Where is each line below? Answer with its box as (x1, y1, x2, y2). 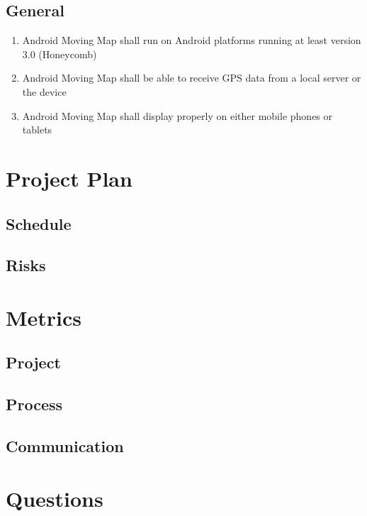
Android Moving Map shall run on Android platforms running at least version (22, 33, 361, 48)
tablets (22, 122, 52, 137)
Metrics (6, 302, 82, 331)
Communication (6, 435, 124, 457)
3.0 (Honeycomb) (22, 46, 97, 61)
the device (22, 84, 67, 99)
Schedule (6, 212, 72, 234)
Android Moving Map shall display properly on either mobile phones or (22, 108, 333, 123)
